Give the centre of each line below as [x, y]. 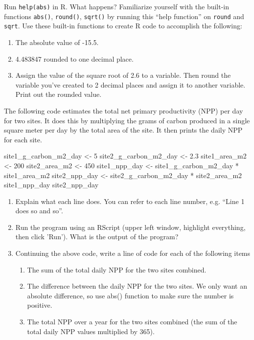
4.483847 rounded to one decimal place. [74, 58]
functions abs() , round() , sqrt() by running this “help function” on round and [124, 16]
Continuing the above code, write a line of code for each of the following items [133, 253]
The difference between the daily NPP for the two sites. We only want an [137, 286]
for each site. [23, 139]
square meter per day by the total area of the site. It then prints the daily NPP [123, 130]
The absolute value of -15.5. [57, 42]
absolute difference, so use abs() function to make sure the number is [130, 295]
